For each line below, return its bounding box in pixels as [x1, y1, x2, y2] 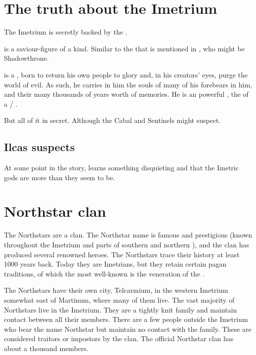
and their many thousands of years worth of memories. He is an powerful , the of [4, 89, 249, 99]
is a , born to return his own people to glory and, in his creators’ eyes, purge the [4, 69, 248, 79]
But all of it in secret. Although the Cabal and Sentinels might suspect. [4, 115, 221, 125]
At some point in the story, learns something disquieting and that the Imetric [4, 162, 239, 173]
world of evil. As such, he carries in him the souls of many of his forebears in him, [4, 79, 252, 89]
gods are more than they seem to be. [4, 172, 115, 182]
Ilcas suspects [4, 139, 75, 155]
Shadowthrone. [4, 53, 49, 63]
